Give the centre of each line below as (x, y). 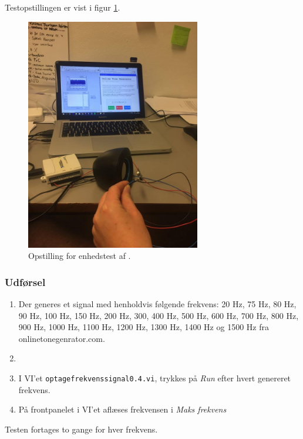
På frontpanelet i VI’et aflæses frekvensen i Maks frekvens (122, 409)
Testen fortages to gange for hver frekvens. (81, 429)
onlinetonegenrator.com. (62, 338)
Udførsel (25, 282)
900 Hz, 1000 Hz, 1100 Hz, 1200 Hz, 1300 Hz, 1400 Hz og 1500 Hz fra (144, 327)
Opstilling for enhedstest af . (80, 256)
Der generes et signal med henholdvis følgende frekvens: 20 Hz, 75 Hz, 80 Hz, (157, 304)
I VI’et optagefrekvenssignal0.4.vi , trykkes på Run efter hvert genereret (155, 378)
